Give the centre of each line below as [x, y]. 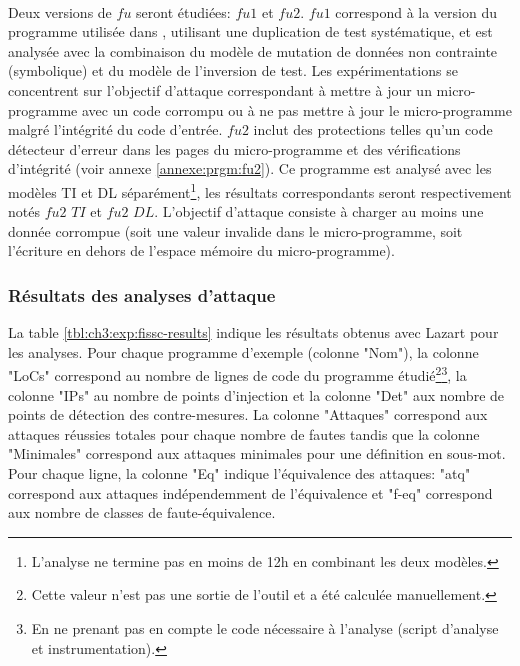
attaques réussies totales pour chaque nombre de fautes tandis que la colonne [244, 433]
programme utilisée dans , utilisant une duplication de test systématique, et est [250, 31]
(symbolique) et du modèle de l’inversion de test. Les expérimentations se [233, 70]
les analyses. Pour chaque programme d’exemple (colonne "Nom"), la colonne [243, 351]
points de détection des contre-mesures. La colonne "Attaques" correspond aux [248, 414]
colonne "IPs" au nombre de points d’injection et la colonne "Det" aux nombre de [256, 394]
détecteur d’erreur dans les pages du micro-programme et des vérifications [234, 148]
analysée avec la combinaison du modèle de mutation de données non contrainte [253, 50]
